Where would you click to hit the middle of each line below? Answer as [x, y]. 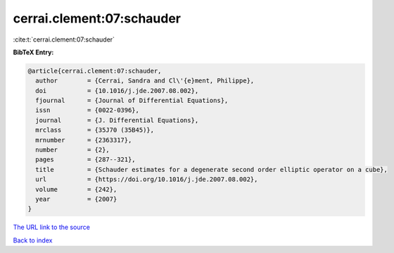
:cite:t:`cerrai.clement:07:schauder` [64, 39]
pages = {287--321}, [86, 160]
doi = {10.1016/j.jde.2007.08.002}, [117, 91]
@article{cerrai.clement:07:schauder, [95, 71]
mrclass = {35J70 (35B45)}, [95, 130]
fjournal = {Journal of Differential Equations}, [132, 101]
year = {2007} [76, 199]
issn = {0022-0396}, [88, 110]
